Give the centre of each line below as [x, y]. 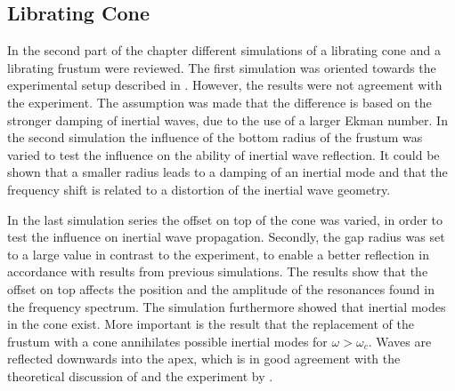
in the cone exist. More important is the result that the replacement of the [211, 324]
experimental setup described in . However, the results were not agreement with [225, 85]
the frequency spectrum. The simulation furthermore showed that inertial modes [227, 306]
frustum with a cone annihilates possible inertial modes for [167, 341]
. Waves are [400, 341]
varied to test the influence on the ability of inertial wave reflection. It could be [223, 154]
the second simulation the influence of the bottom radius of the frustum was [215, 137]
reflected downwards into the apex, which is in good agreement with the [204, 359]
